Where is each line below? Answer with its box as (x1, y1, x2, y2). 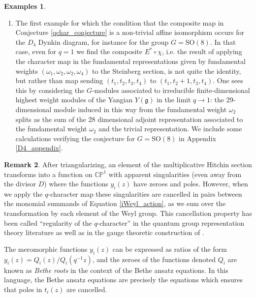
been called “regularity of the (4, 217, 92, 228)
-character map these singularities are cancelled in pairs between (48, 188, 242, 199)
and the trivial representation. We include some (98, 123, 242, 134)
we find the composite (76, 46, 143, 57)
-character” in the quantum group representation (97, 217, 245, 228)
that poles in (4, 284, 42, 294)
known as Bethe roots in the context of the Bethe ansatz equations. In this (4, 265, 228, 275)
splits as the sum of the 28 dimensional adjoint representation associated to (15, 114, 243, 124)
